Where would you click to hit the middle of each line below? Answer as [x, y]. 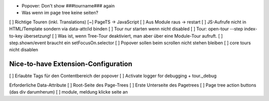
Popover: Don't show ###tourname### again [68, 6]
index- [251, 29]
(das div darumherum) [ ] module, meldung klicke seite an [68, 92]
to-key [16, 36]
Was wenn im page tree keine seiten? [60, 13]
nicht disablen [24, 50]
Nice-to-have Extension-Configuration [71, 64]
